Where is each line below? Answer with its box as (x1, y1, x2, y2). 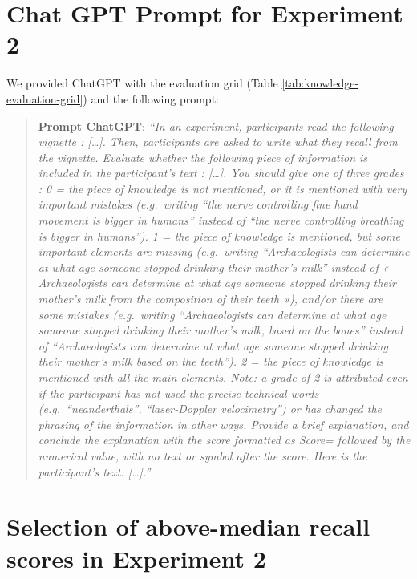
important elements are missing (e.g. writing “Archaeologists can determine (38, 243, 410, 260)
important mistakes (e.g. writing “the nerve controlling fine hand (38, 196, 358, 213)
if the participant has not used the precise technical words (38, 384, 319, 401)
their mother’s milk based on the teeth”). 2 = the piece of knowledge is (38, 353, 383, 370)
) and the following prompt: (83, 90, 219, 107)
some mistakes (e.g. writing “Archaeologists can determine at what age (38, 306, 387, 322)
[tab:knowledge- (281, 75, 359, 91)
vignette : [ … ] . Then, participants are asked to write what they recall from (38, 133, 398, 150)
